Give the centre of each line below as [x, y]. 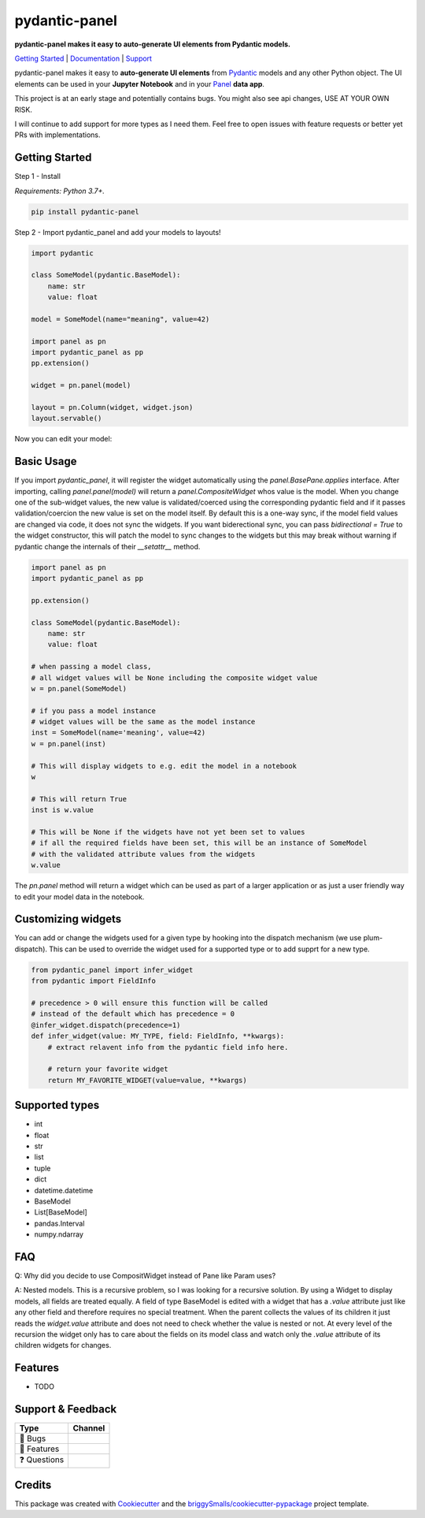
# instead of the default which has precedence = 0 [133, 1014]
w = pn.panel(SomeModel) [79, 688]
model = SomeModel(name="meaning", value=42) [120, 319]
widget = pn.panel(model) [81, 385]
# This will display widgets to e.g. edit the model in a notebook [164, 766]
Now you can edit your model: [63, 439]
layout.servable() [67, 419]
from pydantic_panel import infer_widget [112, 970]
